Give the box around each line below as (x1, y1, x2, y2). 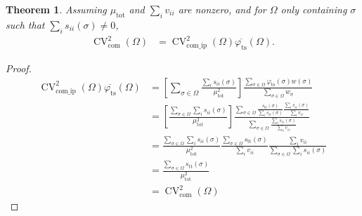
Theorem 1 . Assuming (6, 2, 107, 16)
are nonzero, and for (178, 2, 266, 16)
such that (6, 17, 45, 32)
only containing (280, 2, 347, 16)
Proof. (6, 60, 32, 75)
